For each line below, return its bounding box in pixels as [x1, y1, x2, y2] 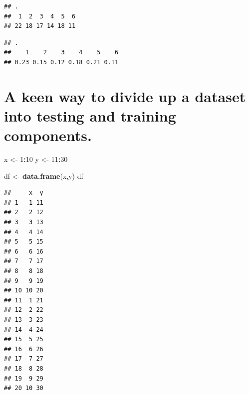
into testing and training [4, 105, 176, 126]
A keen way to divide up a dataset [4, 86, 246, 106]
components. [4, 125, 92, 145]
